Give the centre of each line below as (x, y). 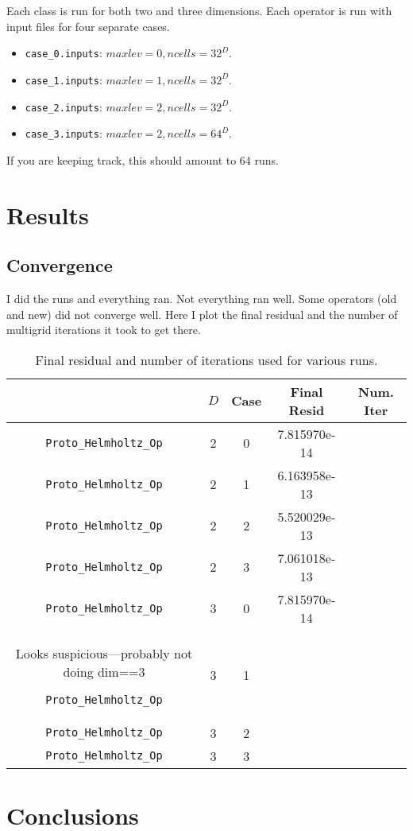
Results (48, 214)
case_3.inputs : (64, 133)
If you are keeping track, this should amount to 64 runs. (143, 159)
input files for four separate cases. (88, 26)
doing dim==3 (104, 671)
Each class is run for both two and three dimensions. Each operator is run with (199, 10)
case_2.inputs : (64, 106)
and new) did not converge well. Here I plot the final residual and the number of (202, 314)
